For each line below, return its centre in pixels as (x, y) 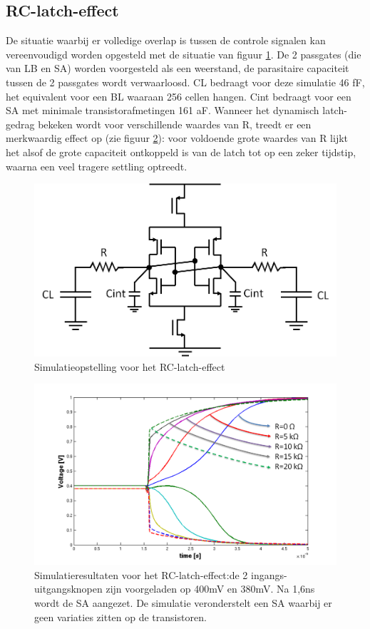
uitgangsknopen (68, 589)
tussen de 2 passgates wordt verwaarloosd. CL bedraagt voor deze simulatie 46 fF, (185, 82)
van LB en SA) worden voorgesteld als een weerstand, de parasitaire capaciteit (178, 68)
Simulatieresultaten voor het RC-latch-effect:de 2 (141, 574)
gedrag (20, 124)
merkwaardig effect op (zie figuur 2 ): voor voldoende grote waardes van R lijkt (177, 138)
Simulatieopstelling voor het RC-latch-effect (130, 366)
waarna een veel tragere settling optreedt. (97, 166)
